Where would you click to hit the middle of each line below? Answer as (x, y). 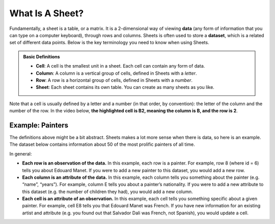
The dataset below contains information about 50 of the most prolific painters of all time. (102, 144)
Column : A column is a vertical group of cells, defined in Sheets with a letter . (116, 73)
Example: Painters (39, 125)
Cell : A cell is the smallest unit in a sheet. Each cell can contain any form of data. (120, 66)
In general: (21, 154)
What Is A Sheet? (47, 13)
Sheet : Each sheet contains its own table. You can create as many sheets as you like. (125, 87)
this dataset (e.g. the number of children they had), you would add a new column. (107, 191)
